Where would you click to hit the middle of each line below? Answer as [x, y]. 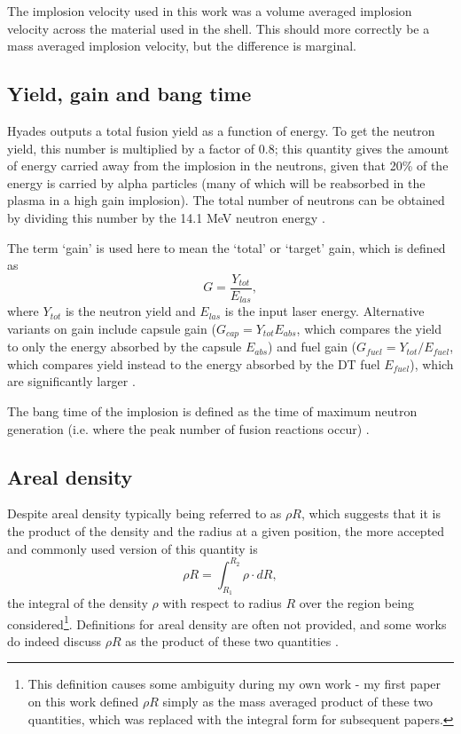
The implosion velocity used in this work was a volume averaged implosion [210, 11]
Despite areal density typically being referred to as [145, 513]
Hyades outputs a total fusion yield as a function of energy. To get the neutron [221, 130]
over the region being [356, 602]
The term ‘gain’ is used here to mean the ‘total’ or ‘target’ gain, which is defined [227, 247]
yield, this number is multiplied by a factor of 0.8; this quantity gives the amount [228, 148]
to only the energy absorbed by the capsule [125, 347]
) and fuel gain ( [313, 347]
